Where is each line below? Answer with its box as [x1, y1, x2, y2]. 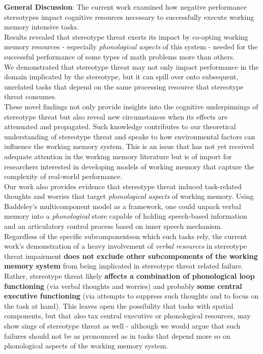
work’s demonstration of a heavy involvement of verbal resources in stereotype [4, 241, 247, 251]
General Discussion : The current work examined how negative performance [4, 2, 247, 12]
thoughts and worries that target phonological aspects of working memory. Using [4, 191, 254, 201]
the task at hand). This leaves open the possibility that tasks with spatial [4, 300, 233, 311]
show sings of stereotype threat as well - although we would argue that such [4, 320, 241, 331]
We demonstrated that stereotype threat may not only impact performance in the [4, 61, 259, 72]
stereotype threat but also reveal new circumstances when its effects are [4, 111, 228, 122]
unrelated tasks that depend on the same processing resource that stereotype [4, 81, 244, 92]
